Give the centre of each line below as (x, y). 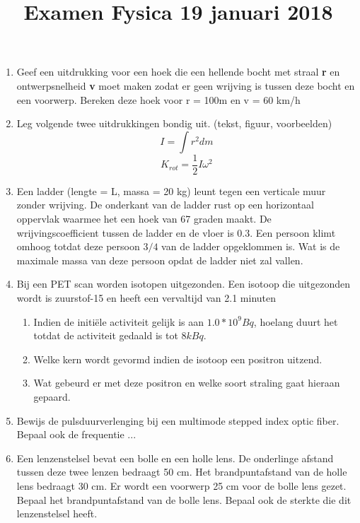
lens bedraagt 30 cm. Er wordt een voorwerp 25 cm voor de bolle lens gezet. (181, 485)
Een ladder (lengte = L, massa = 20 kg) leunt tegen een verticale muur (171, 190)
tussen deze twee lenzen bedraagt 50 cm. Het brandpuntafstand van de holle (182, 472)
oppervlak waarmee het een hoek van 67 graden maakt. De (144, 218)
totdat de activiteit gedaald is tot (106, 335)
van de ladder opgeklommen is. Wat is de (251, 246)
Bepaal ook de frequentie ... (76, 434)
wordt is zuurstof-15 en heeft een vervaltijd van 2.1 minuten (146, 297)
